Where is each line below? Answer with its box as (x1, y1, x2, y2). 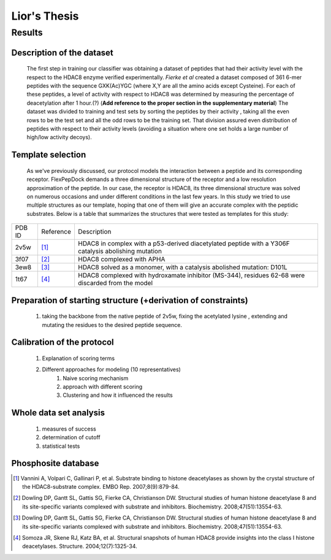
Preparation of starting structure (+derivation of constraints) (11, 295, 248, 305)
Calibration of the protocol (11, 337, 115, 348)
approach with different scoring (63, 383, 143, 391)
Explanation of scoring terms (42, 355, 115, 362)
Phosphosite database (11, 458, 99, 469)
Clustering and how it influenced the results (63, 391, 173, 399)
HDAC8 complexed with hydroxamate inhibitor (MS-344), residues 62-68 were (77, 271, 305, 280)
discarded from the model (77, 279, 153, 288)
